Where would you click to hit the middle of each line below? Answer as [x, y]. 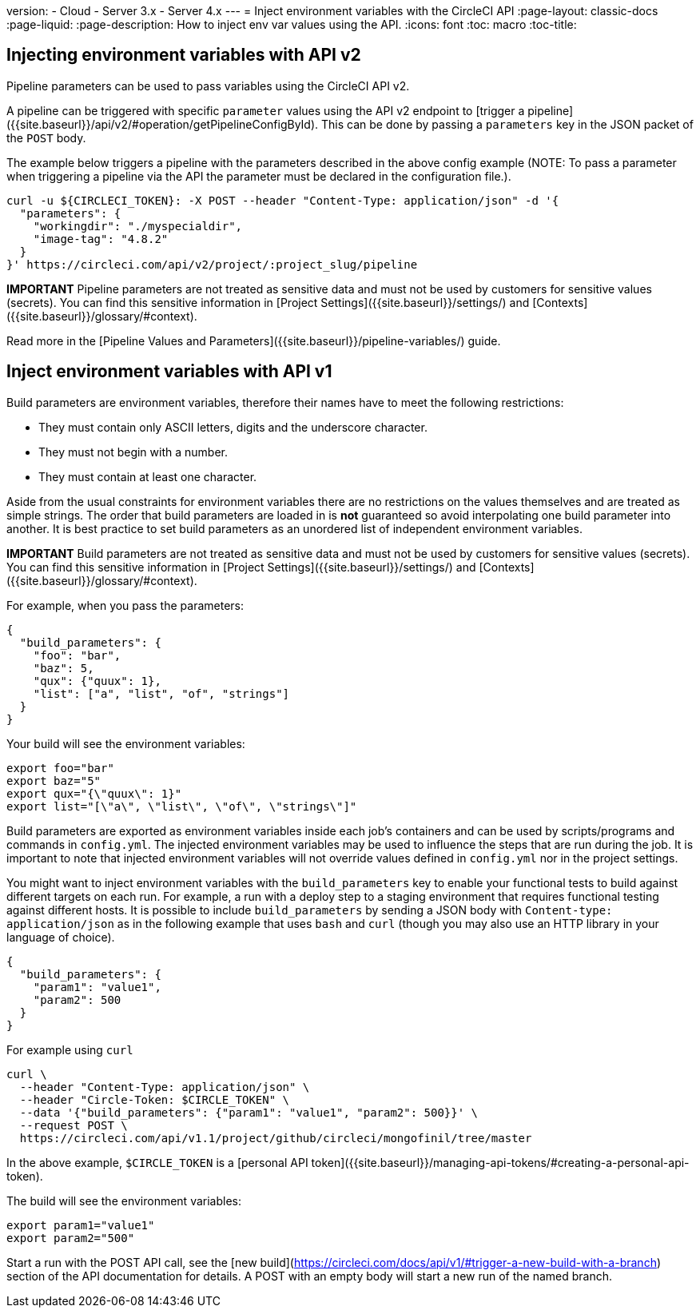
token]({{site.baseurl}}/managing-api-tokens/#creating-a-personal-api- [500, 1162]
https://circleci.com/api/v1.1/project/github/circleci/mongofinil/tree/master [276, 1138]
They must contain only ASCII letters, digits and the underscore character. [233, 427]
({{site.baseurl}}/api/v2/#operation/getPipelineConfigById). [163, 124]
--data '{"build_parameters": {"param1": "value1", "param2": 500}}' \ [249, 1112]
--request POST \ [74, 1125]
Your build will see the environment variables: [126, 743]
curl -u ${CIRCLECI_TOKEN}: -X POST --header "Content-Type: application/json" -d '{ [283, 200]
